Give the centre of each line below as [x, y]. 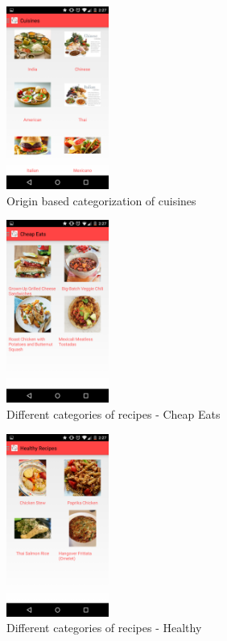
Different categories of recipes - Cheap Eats [113, 414]
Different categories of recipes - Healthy [104, 628]
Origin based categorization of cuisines [101, 200]
